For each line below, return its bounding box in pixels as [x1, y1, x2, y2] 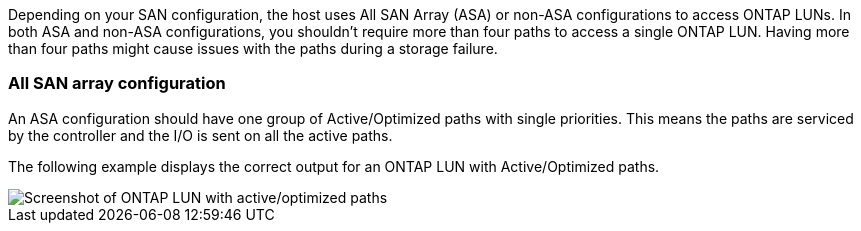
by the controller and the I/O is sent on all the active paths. [8, 126, 393, 144]
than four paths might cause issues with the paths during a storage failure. [8, 40, 498, 57]
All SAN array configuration [8, 73, 226, 94]
